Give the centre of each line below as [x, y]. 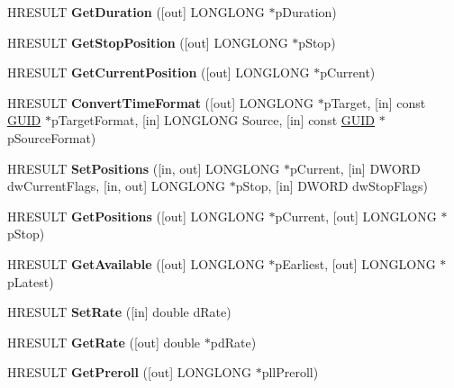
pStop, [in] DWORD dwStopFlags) [331, 186]
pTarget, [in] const [375, 102]
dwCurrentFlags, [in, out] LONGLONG [117, 186]
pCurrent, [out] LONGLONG [356, 216]
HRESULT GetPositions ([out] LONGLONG [136, 216]
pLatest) [31, 281]
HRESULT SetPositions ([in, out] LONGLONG [144, 168]
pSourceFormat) [52, 137]
